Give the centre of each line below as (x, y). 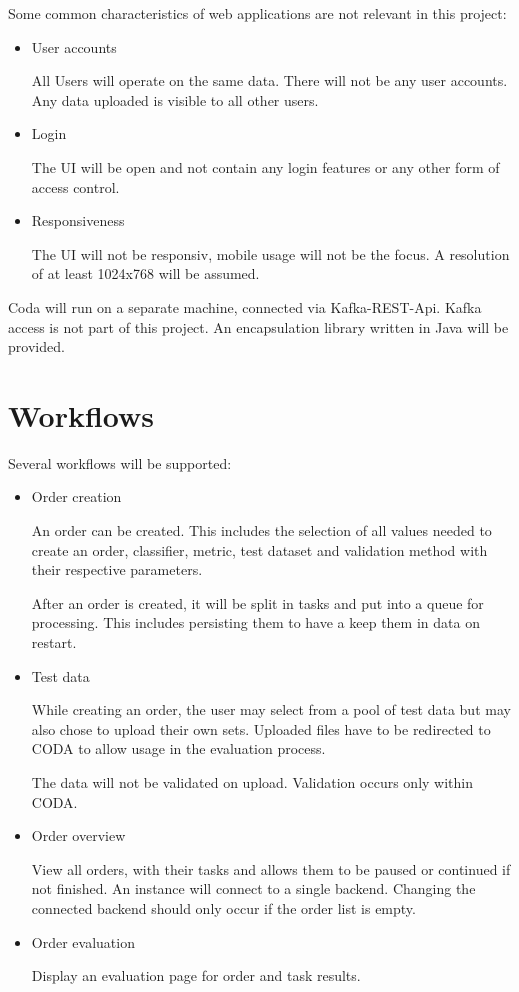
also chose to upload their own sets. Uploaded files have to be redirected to (261, 728)
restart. (54, 642)
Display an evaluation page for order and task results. (196, 975)
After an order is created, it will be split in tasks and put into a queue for (257, 602)
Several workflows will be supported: (120, 462)
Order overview (78, 835)
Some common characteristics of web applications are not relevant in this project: (257, 13)
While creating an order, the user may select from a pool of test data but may (271, 709)
